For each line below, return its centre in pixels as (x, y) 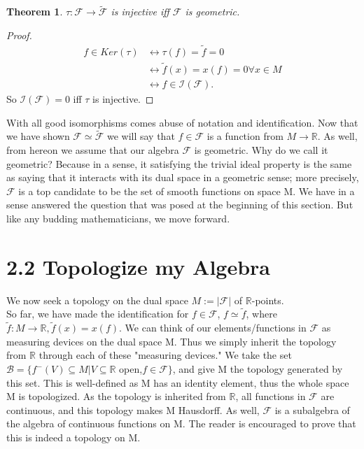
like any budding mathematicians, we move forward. (118, 218)
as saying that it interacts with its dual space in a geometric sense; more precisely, (183, 177)
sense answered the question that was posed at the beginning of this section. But (180, 205)
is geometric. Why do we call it (261, 149)
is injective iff (140, 12)
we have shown (38, 136)
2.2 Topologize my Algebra (138, 266)
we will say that (141, 136)
